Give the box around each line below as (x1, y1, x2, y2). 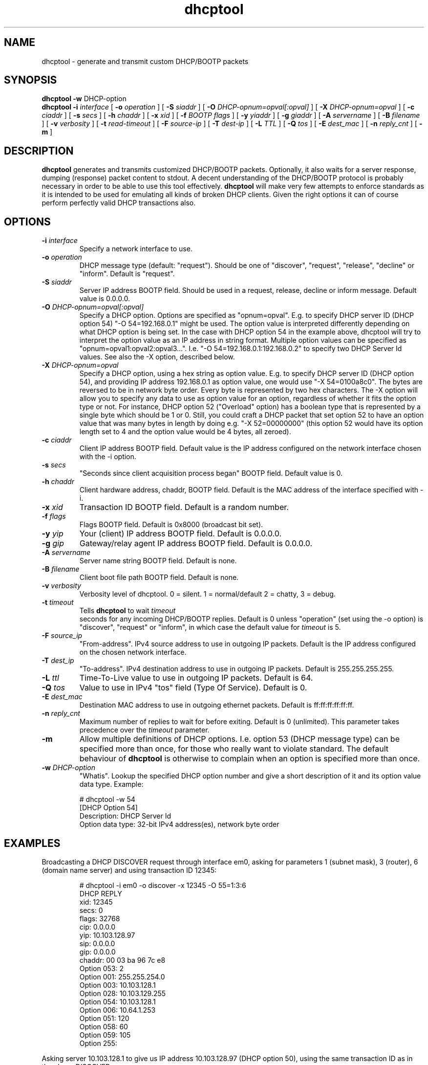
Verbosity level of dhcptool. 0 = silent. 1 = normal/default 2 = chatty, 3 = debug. (79, 590, 336, 599)
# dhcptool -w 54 (79, 795, 135, 804)
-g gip (42, 538, 64, 549)
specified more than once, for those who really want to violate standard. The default (79, 744, 389, 754)
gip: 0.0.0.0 (79, 947, 116, 956)
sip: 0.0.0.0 (79, 939, 115, 948)
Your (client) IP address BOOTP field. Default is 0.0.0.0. (79, 529, 281, 539)
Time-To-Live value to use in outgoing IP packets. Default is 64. (79, 673, 313, 683)
